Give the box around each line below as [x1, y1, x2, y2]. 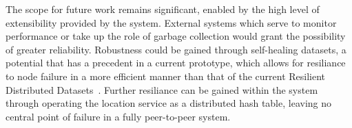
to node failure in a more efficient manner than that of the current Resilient [6, 68, 326, 83]
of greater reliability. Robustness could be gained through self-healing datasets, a [6, 42, 346, 56]
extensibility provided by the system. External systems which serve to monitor [6, 15, 337, 29]
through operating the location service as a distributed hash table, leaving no [6, 96, 332, 110]
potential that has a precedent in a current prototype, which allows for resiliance [6, 55, 346, 70]
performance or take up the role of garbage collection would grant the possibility [6, 29, 346, 43]
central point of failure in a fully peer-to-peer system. [6, 109, 231, 123]
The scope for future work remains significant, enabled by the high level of [6, 2, 320, 16]
